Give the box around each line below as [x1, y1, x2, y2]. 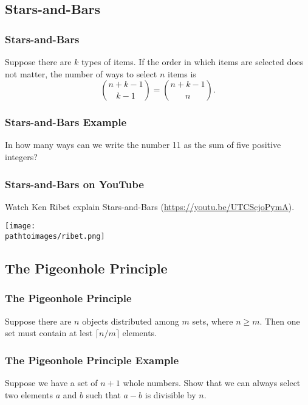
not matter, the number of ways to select [5, 67, 157, 80]
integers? [5, 150, 38, 163]
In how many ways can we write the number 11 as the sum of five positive [5, 138, 281, 151]
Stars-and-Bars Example [5, 114, 127, 130]
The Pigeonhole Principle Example [5, 352, 179, 367]
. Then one [259, 314, 300, 327]
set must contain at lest [5, 326, 93, 339]
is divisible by [145, 388, 196, 401]
